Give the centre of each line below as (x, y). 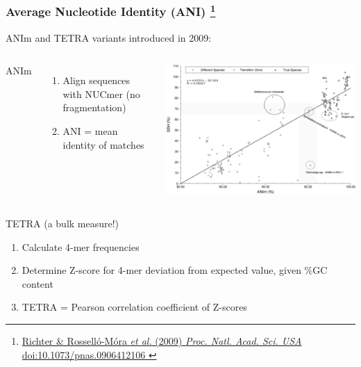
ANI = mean (90, 131)
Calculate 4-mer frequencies (81, 246)
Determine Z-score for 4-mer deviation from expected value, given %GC (175, 270)
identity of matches (103, 144)
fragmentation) (94, 107)
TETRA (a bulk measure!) (62, 223)
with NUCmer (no (101, 93)
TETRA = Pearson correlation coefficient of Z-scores (134, 307)
